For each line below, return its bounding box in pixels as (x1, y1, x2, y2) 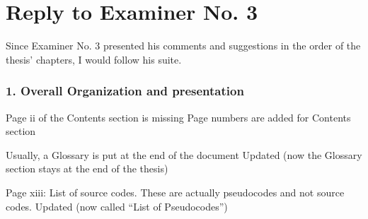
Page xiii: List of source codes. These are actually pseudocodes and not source (6, 184, 345, 199)
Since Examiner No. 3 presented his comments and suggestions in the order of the (6, 38, 361, 53)
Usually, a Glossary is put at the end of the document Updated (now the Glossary (6, 147, 362, 162)
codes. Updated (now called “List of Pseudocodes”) (6, 199, 228, 213)
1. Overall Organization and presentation (6, 82, 244, 100)
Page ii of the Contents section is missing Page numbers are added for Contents (6, 109, 351, 124)
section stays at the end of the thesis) (6, 161, 168, 176)
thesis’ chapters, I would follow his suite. (6, 52, 182, 66)
